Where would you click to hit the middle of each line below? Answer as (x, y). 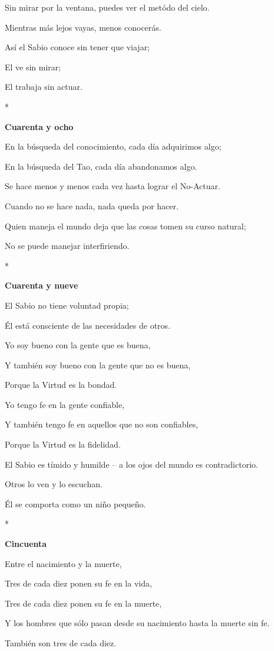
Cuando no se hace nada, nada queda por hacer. (92, 205)
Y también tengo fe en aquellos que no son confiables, (102, 424)
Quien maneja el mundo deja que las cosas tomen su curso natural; (126, 226)
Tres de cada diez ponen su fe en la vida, (78, 583)
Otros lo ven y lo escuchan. (54, 484)
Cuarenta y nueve (42, 285)
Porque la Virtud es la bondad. (61, 385)
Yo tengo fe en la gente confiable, (65, 404)
